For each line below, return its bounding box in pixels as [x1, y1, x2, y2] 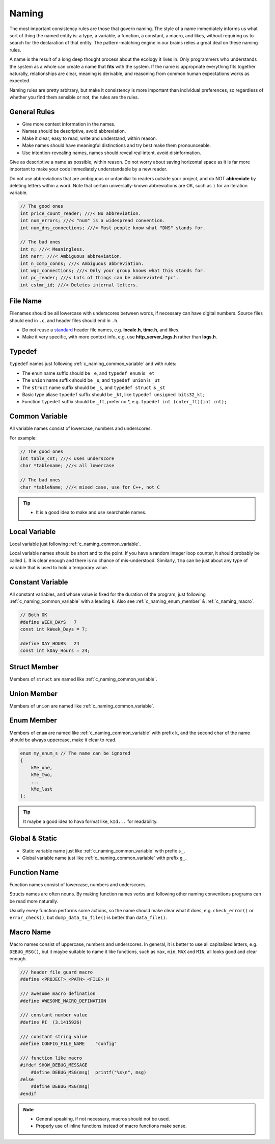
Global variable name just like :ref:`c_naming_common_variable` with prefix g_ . [22, 855, 187, 861]
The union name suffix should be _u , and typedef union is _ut [22, 377, 160, 383]
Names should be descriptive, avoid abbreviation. [22, 128, 126, 134]
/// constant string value [20, 1034, 88, 1039]
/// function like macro [20, 1055, 82, 1061]
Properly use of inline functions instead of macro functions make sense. [36, 1123, 187, 1129]
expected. [9, 78, 31, 84]
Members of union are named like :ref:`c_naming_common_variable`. [9, 702, 155, 709]
